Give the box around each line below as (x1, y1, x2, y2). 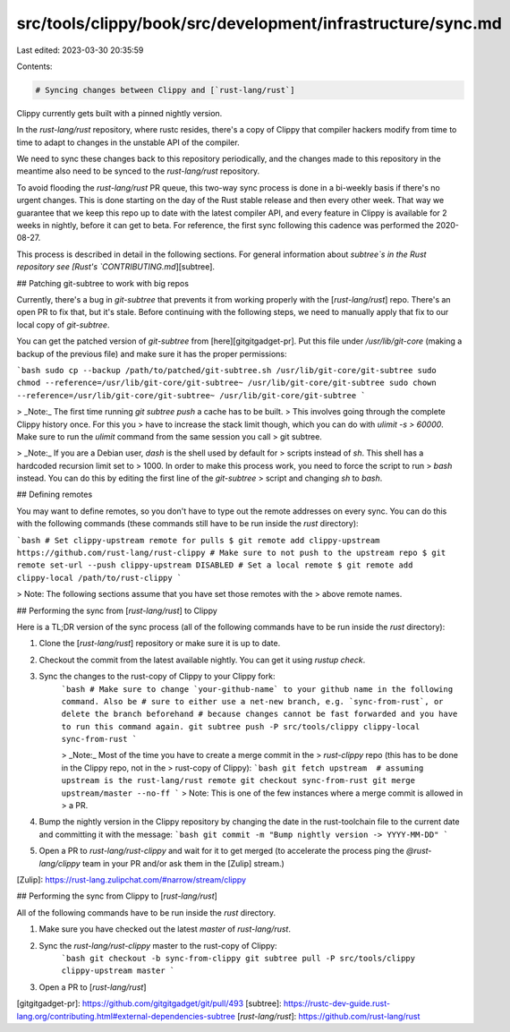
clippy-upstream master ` (61, 966, 175, 976)
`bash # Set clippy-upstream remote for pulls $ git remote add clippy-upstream (16, 535, 380, 545)
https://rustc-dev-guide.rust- (283, 998, 391, 1009)
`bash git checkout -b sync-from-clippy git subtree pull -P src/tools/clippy (61, 953, 416, 963)
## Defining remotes (16, 489, 93, 500)
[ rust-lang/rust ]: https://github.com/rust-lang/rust (237, 1011, 421, 1021)
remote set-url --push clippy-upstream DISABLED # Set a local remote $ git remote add (16, 560, 413, 570)
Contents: (16, 61, 53, 72)
